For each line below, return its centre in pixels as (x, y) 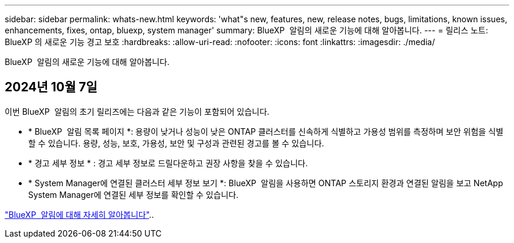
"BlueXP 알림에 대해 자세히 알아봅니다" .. (80, 214)
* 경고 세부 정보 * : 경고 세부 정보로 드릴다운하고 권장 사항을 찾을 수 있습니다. (168, 163)
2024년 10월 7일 (51, 87)
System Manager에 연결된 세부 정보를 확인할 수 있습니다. (133, 194)
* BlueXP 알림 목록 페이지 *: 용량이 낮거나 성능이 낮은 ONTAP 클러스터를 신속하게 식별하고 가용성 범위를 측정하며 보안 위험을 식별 (266, 131)
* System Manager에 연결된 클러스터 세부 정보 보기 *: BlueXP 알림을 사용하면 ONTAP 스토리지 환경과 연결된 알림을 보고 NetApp (266, 183)
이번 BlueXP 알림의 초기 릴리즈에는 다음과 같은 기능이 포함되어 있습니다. (137, 111)
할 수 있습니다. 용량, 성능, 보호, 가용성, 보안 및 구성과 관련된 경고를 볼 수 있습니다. (176, 143)
